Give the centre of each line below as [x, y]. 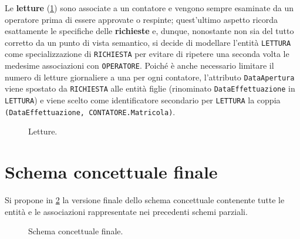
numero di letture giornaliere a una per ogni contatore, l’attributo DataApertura [150, 77]
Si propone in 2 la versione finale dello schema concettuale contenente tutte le [145, 200]
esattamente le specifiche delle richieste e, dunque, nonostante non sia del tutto [149, 31]
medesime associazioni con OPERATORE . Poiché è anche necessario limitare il [139, 65]
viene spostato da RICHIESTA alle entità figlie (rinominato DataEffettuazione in [150, 88]
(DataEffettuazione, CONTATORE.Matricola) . [90, 111]
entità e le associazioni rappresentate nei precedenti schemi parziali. [126, 211]
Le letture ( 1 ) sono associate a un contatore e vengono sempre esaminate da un [149, 8]
